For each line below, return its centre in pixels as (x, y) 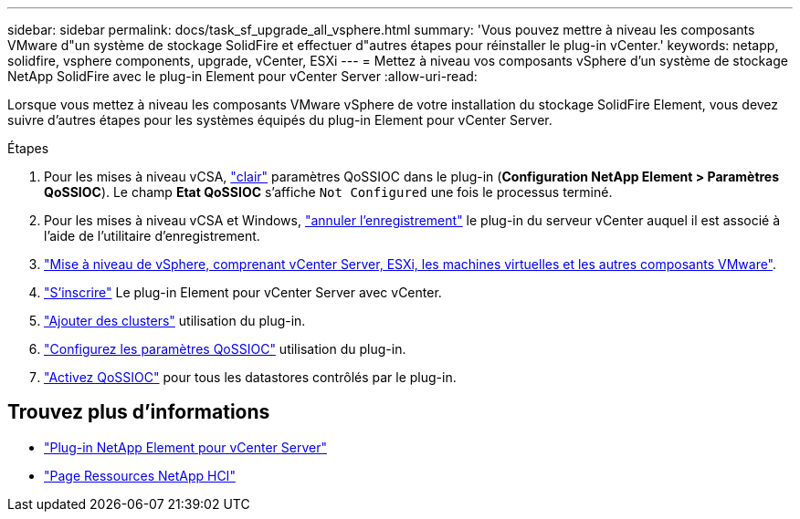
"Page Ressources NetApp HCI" (140, 475)
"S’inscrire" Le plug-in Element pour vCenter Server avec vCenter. (243, 292)
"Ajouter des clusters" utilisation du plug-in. (175, 321)
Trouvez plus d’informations (139, 412)
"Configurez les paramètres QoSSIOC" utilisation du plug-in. (225, 349)
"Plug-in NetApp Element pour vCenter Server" (185, 447)
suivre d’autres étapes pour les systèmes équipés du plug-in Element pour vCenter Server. (280, 120)
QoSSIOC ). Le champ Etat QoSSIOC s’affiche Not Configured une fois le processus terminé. (328, 192)
